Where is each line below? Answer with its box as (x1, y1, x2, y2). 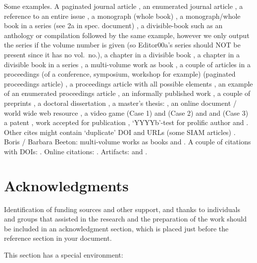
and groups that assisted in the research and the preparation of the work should (4, 214, 247, 224)
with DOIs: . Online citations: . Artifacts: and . (4, 146, 148, 156)
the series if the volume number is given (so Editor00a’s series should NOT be (4, 40, 241, 50)
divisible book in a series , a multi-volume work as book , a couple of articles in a (4, 59, 251, 69)
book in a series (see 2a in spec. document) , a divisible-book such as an (4, 20, 223, 31)
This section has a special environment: (4, 250, 123, 260)
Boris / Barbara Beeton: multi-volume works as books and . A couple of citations (4, 136, 251, 147)
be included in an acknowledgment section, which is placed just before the (4, 223, 229, 233)
